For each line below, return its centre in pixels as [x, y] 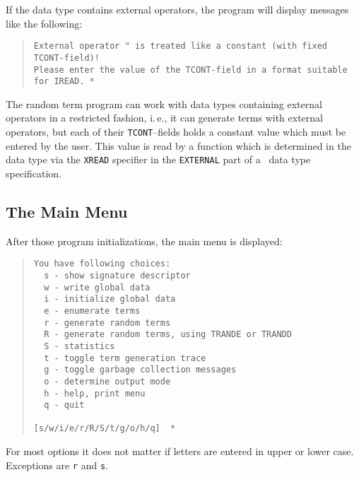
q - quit [64, 405]
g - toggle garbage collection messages [140, 370]
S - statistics [80, 346]
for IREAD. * [64, 82]
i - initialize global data [110, 299]
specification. [34, 173]
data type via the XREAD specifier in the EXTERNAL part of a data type [158, 159]
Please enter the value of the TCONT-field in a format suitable [190, 70]
